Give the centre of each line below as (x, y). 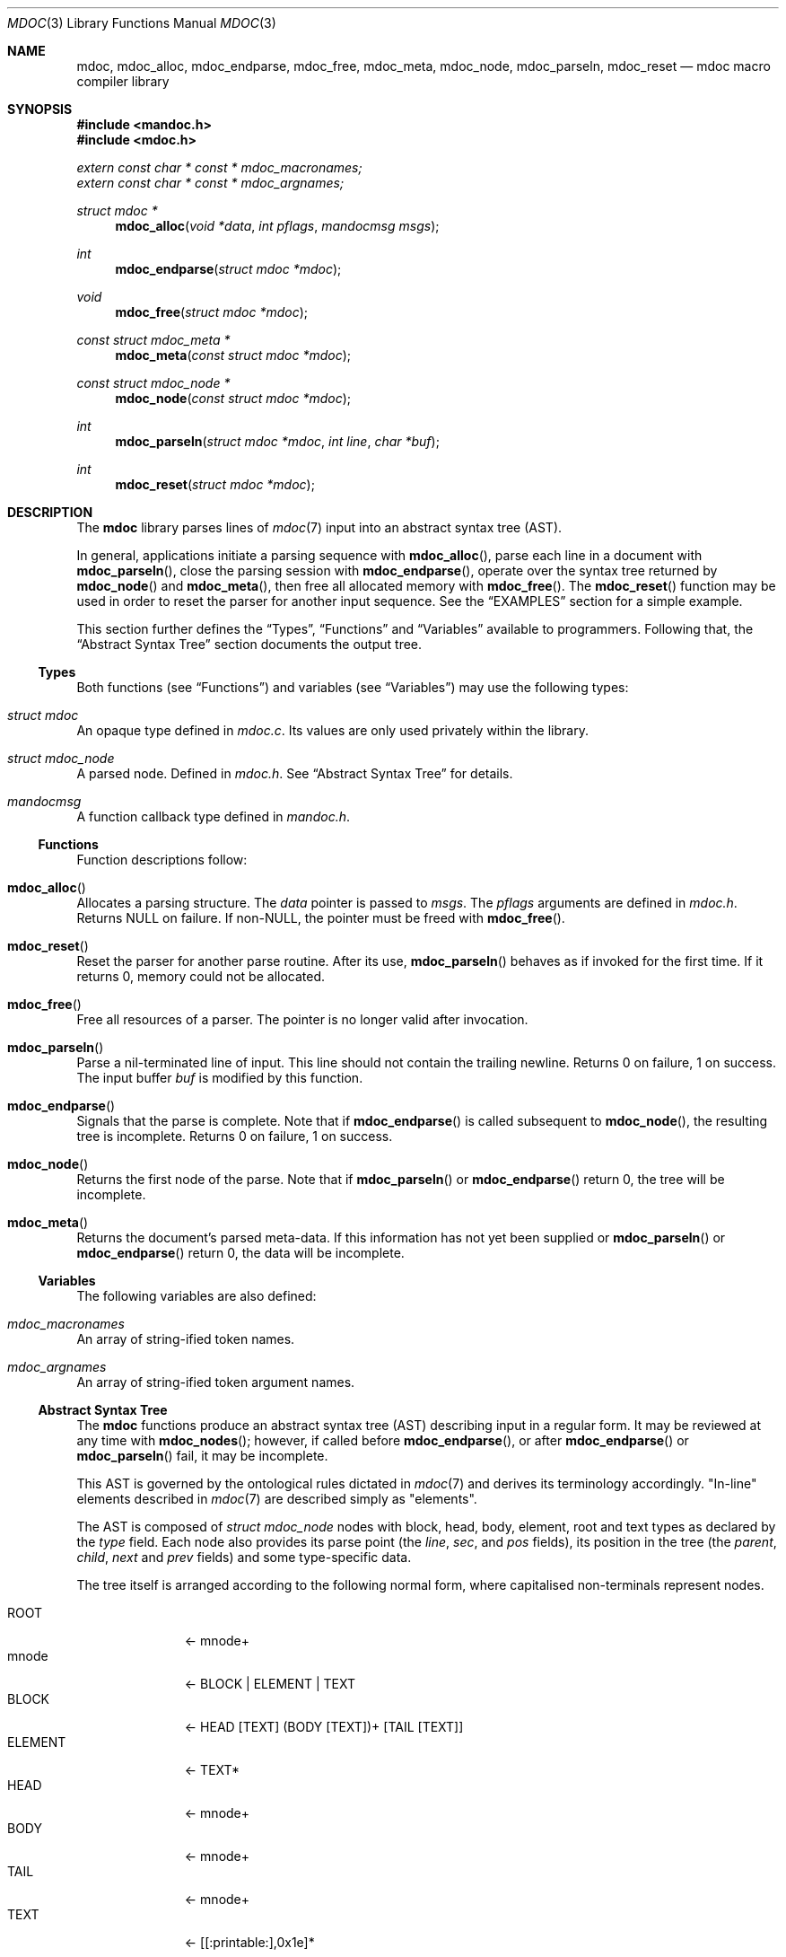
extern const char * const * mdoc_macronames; (219, 167)
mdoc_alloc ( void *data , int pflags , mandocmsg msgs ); (277, 226)
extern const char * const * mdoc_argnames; (210, 183)
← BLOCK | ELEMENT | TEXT (270, 1684)
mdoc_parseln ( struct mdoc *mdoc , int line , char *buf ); (277, 441)
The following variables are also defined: (196, 1296)
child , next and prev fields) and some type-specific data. (244, 1557)
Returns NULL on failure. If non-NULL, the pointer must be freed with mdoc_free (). (321, 918)
